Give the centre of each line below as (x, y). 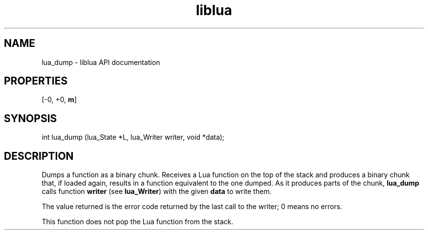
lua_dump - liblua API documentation (101, 62)
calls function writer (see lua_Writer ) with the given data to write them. (157, 191)
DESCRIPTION (39, 156)
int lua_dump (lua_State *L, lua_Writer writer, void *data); (133, 137)
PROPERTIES (36, 81)
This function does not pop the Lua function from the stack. (138, 222)
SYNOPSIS (31, 118)
